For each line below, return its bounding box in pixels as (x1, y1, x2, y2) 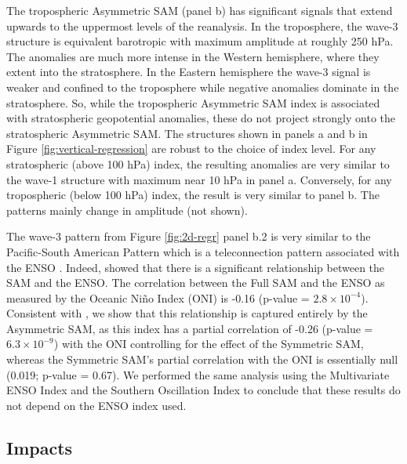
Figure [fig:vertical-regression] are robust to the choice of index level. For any (6, 140, 376, 157)
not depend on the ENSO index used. (6, 397, 187, 413)
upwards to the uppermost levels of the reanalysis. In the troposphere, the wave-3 (6, 17, 398, 34)
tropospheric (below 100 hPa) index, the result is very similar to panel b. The (6, 187, 380, 203)
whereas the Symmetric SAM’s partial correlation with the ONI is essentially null (6, 351, 398, 368)
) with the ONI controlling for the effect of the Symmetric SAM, (53, 335, 364, 352)
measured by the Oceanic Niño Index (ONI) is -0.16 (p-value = (6, 289, 310, 306)
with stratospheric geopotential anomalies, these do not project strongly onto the (6, 110, 395, 126)
